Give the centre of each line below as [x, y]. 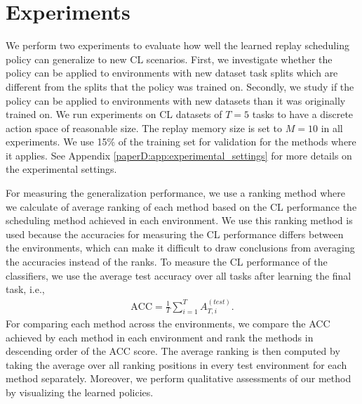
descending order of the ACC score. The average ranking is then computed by [173, 351]
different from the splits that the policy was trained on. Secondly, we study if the [180, 86]
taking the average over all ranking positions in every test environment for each [176, 364]
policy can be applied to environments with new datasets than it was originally [176, 100]
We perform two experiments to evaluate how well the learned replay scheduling [177, 45]
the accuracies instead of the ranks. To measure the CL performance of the [167, 262]
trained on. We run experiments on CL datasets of [114, 114]
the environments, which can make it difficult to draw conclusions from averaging [180, 248]
